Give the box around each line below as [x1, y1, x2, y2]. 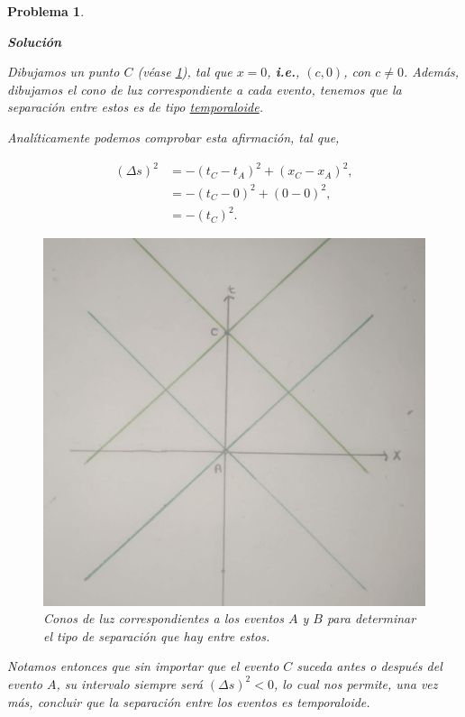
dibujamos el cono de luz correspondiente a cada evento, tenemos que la [7, 79, 402, 98]
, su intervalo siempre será [56, 674, 203, 693]
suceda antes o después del [296, 657, 442, 676]
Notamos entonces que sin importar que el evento [7, 657, 279, 676]
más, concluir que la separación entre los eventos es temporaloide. [7, 692, 370, 711]
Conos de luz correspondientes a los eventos [43, 609, 284, 628]
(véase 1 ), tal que [137, 62, 232, 81]
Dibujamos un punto [7, 62, 120, 81]
